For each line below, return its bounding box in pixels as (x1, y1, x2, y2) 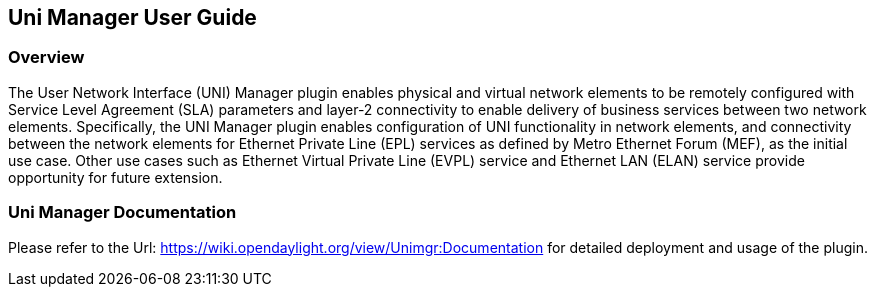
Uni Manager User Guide (8, 5, 257, 30)
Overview (8, 47, 85, 68)
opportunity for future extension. (8, 168, 223, 186)
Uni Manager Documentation (8, 202, 237, 223)
